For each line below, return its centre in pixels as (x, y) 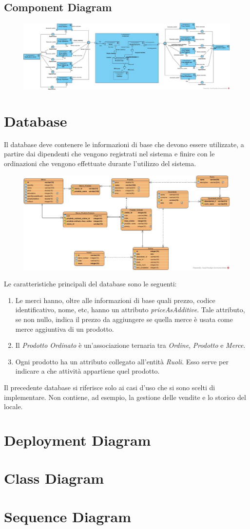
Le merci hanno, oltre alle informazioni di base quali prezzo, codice (115, 300)
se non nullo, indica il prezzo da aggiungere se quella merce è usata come (124, 319)
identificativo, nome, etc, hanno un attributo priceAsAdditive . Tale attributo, (130, 310)
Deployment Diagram (77, 440)
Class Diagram (54, 478)
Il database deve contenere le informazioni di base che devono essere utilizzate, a (124, 144)
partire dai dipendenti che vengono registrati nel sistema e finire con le (109, 154)
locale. (13, 406)
